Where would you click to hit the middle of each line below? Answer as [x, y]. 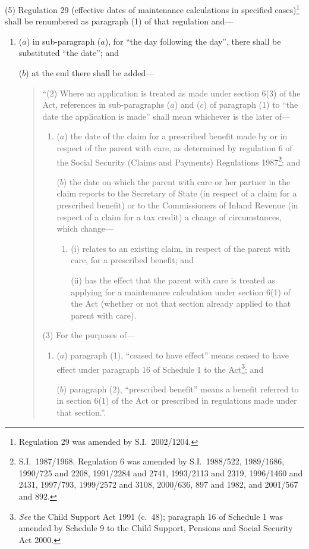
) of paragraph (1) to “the [251, 105]
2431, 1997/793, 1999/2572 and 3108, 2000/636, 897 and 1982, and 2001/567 [158, 484]
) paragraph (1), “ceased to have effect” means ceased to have [177, 355]
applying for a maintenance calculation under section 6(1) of [181, 291]
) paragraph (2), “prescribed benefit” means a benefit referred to [181, 389]
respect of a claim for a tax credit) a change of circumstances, [169, 216]
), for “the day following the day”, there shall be [193, 41]
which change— [85, 228]
